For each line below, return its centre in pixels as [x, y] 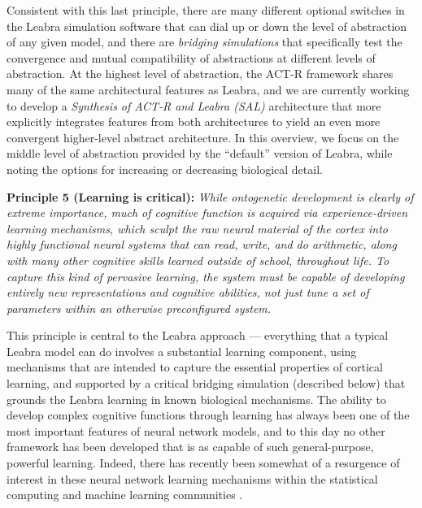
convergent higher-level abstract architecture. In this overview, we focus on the [203, 137]
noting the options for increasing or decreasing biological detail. [165, 169]
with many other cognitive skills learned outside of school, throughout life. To [198, 260]
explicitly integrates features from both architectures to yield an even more [194, 122]
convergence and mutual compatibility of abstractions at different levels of [191, 57]
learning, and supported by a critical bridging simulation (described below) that [206, 383]
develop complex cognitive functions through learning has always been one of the [208, 415]
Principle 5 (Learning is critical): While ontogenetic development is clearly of [210, 196]
